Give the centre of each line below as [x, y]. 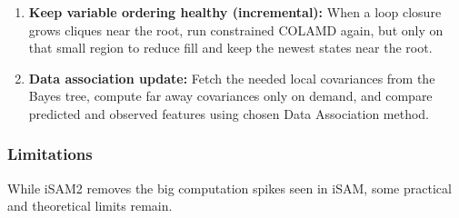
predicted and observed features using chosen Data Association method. [229, 113]
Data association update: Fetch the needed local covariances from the [232, 78]
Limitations [50, 154]
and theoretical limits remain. [90, 206]
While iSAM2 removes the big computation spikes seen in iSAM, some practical [229, 188]
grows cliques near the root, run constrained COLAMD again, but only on [236, 30]
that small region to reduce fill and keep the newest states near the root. [230, 48]
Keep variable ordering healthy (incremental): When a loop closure [235, 12]
